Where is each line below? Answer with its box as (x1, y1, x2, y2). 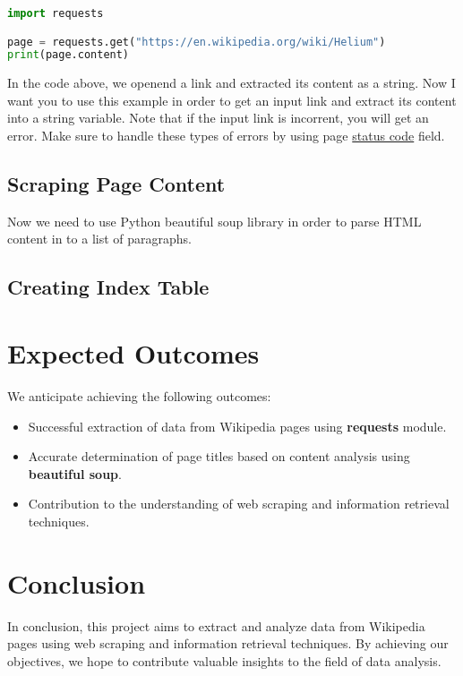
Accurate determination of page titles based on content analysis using (28, 447, 410, 466)
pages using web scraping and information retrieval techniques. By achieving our (7, 634, 449, 653)
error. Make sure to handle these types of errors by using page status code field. (7, 126, 445, 145)
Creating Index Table (7, 273, 210, 301)
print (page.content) (7, 48, 130, 62)
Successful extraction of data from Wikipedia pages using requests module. (28, 416, 447, 435)
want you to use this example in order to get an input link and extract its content (7, 90, 457, 109)
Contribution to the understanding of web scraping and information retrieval (28, 494, 450, 513)
